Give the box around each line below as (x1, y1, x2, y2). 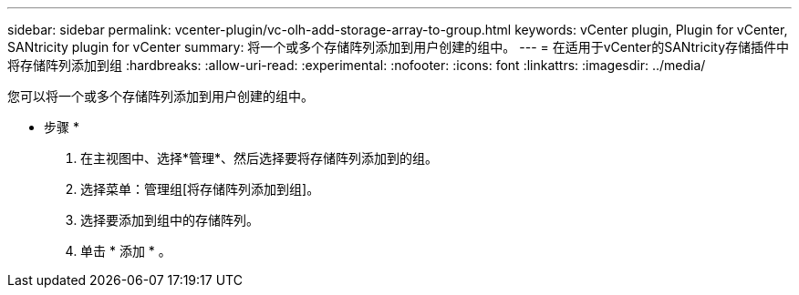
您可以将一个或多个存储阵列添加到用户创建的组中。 (7, 88, 314, 104)
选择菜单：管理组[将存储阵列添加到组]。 (80, 181, 320, 197)
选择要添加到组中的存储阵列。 (80, 212, 259, 228)
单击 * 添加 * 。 (80, 243, 171, 259)
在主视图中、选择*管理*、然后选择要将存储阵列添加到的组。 (80, 150, 439, 166)
